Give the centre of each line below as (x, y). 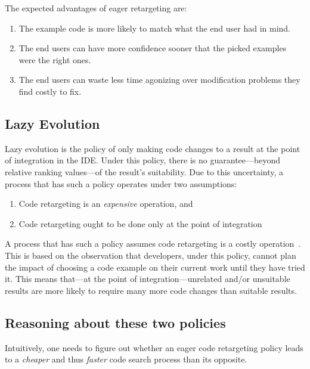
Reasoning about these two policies (115, 322)
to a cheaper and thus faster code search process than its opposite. (126, 359)
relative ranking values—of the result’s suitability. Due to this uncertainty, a (144, 171)
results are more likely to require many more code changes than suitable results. (151, 290)
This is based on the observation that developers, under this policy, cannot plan (151, 255)
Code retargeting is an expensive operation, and (106, 204)
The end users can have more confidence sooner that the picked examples (153, 48)
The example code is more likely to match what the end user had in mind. (154, 28)
